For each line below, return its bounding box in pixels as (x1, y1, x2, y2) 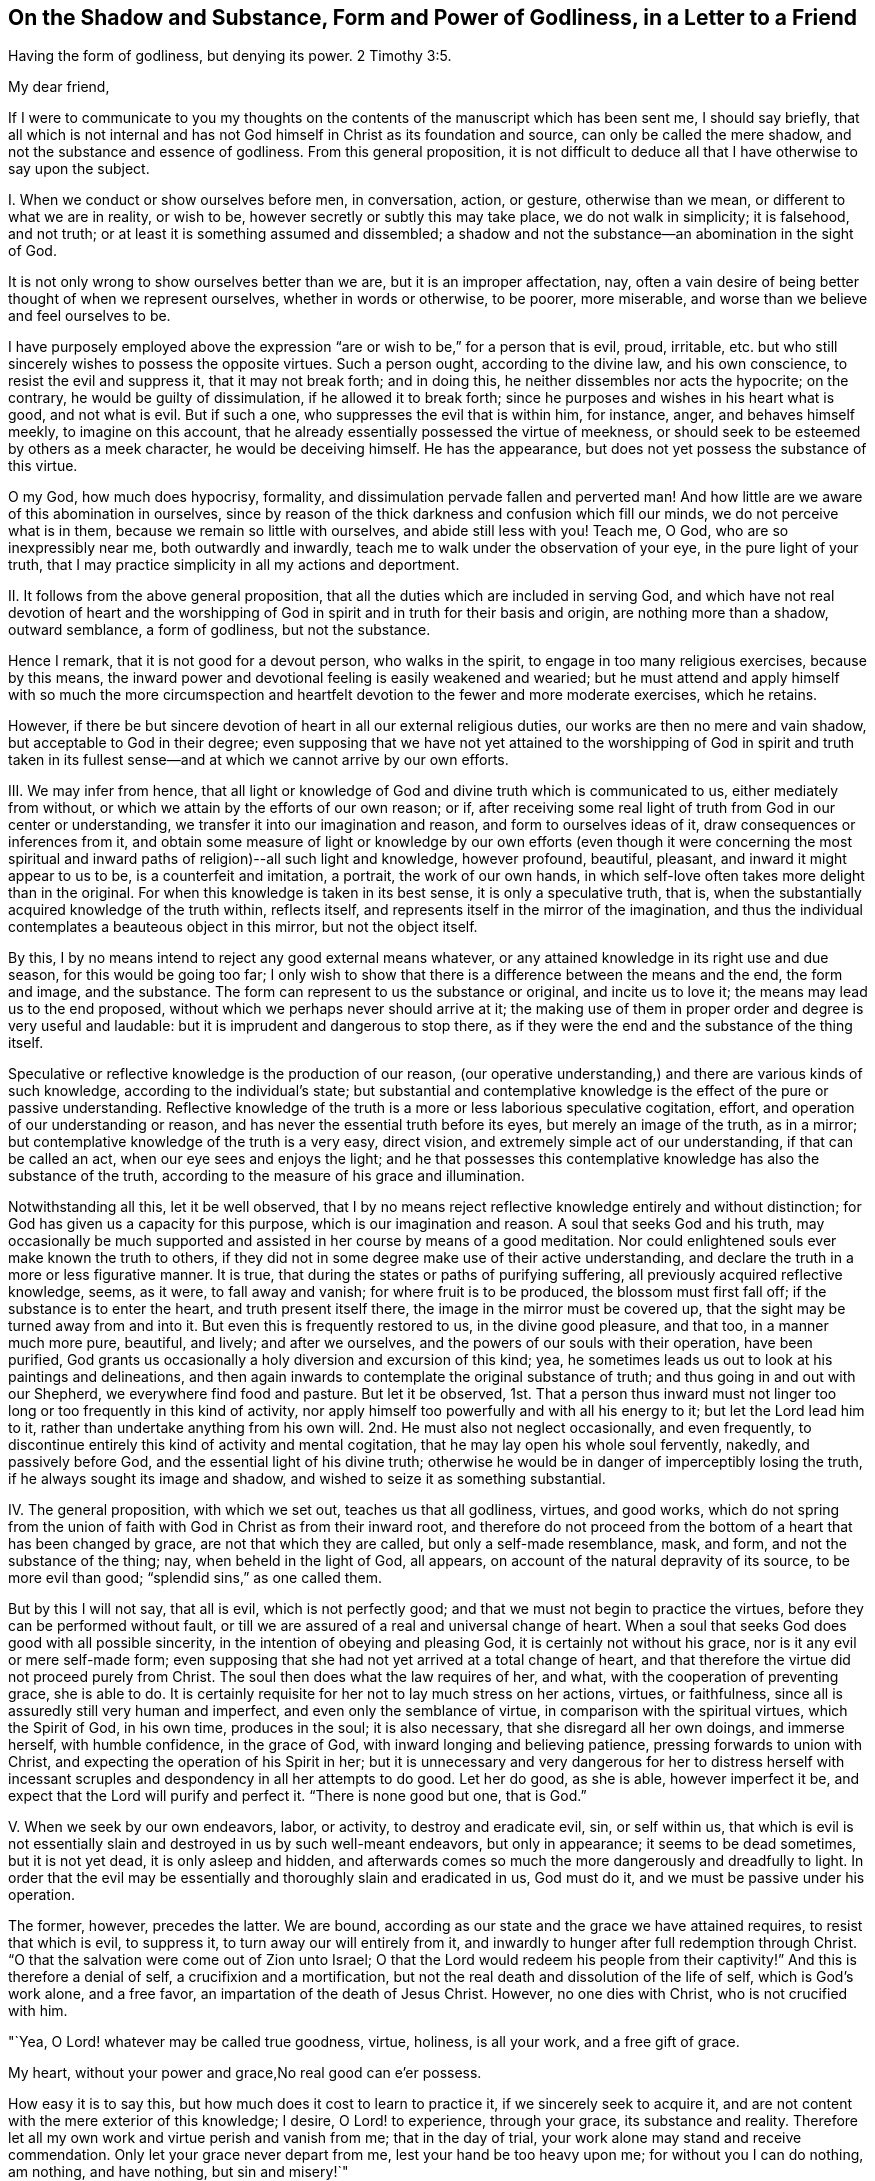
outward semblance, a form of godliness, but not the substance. (8, 621, 431, 639)
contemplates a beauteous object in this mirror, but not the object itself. (8, 918, 478, 936)
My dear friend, (8, 78, 110, 96)
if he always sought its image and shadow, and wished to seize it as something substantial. (8, 1470, 606, 1488)
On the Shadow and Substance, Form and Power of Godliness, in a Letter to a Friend (8, 5, 858, 30)
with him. (8, 2002, 68, 2020)
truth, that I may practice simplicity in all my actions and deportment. (8, 556, 460, 574)
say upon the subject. (8, 160, 150, 178)
